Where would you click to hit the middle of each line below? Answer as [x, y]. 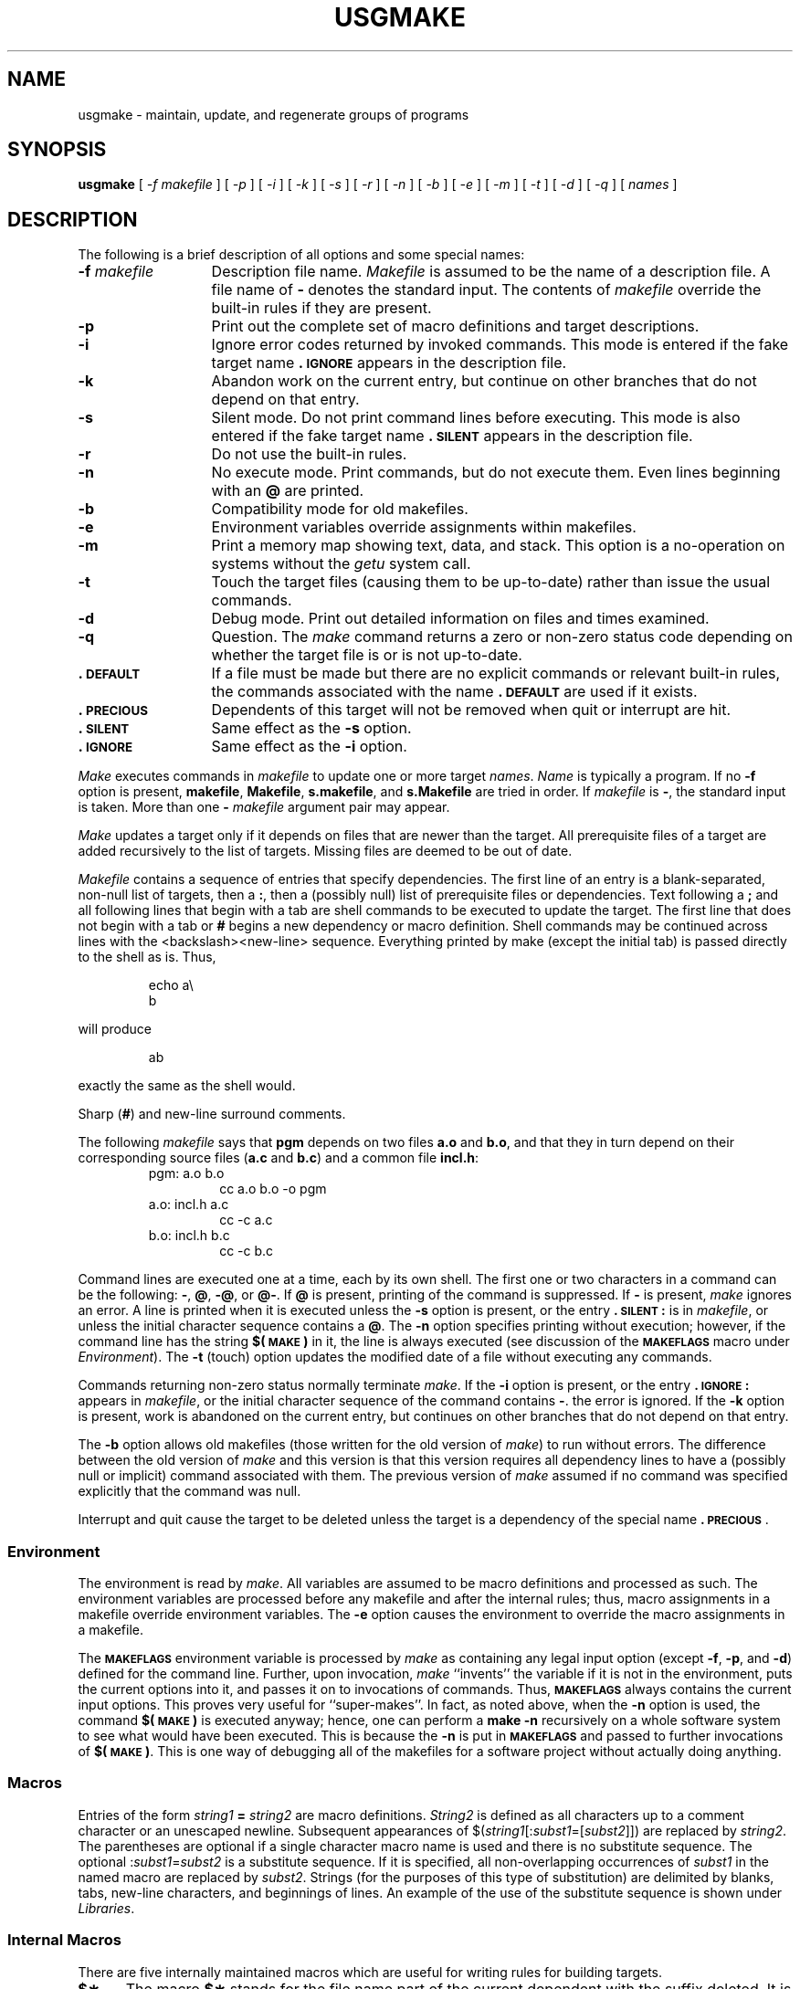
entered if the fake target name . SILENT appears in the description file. [452, 436]
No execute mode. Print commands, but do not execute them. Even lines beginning [496, 473]
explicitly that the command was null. [189, 1491]
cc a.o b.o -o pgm [273, 1189]
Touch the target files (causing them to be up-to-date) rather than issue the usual [491, 582]
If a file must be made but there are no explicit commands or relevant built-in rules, [496, 674]
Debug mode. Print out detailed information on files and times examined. [460, 619]
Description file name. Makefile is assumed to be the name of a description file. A [491, 272]
